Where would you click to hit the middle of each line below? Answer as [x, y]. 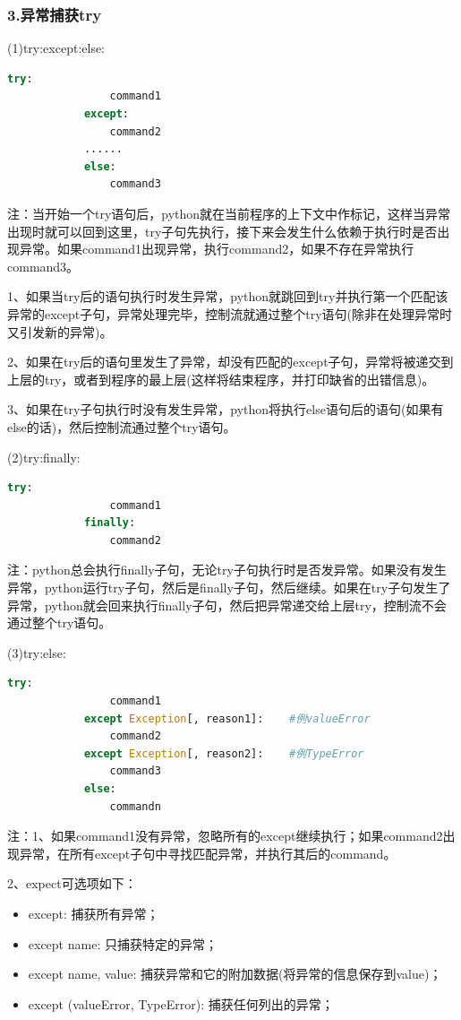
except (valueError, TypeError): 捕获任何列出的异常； [181, 1003]
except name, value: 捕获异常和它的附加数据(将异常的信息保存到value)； [235, 974]
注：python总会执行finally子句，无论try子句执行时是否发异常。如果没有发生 [227, 570]
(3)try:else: [37, 652]
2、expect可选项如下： [72, 883]
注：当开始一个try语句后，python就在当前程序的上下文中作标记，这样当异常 [229, 213]
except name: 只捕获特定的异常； [123, 943]
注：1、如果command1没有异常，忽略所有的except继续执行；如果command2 [225, 836]
